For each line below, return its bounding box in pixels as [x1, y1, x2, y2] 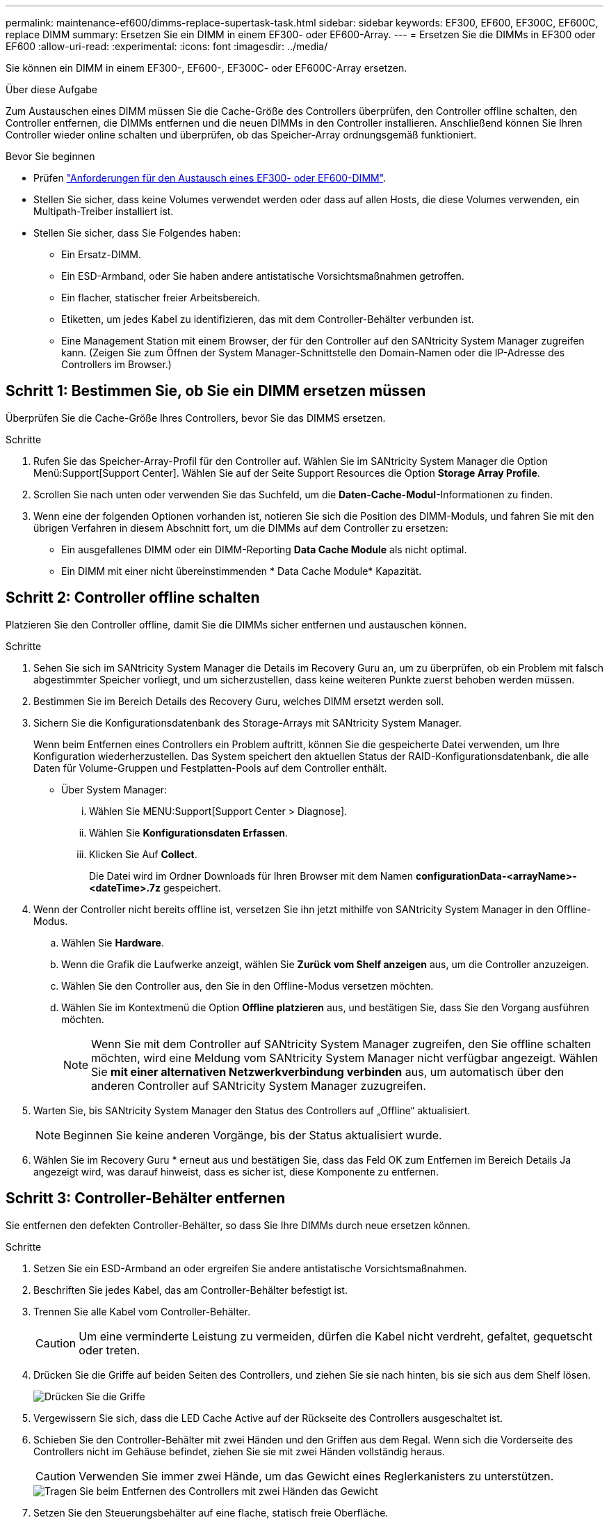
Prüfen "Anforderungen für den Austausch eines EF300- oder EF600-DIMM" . [33, 172, 387, 184]
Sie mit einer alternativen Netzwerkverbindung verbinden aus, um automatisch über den [91, 1064, 565, 1079]
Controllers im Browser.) [61, 358, 172, 370]
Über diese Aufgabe [6, 84, 97, 95]
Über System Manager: [61, 783, 168, 795]
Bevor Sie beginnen [6, 150, 95, 162]
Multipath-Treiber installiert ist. [33, 205, 174, 217]
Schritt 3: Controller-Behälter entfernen [6, 1189, 286, 1208]
